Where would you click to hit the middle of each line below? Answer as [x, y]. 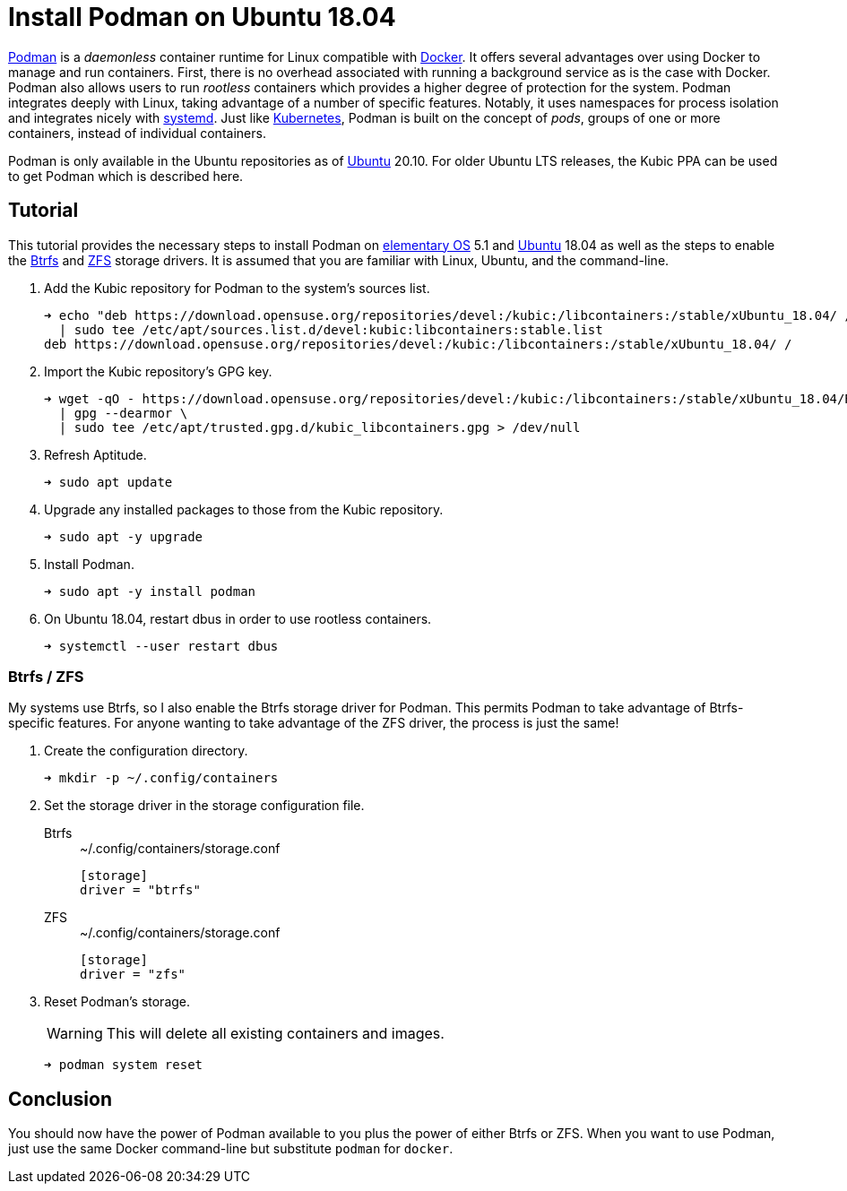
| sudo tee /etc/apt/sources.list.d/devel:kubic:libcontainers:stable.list [331, 329]
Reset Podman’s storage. [117, 1002]
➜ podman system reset [124, 1065]
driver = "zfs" [133, 975]
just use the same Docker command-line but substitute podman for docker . [231, 1149]
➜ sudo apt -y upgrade [124, 536]
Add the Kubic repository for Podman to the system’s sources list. [237, 288]
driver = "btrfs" [140, 890]
